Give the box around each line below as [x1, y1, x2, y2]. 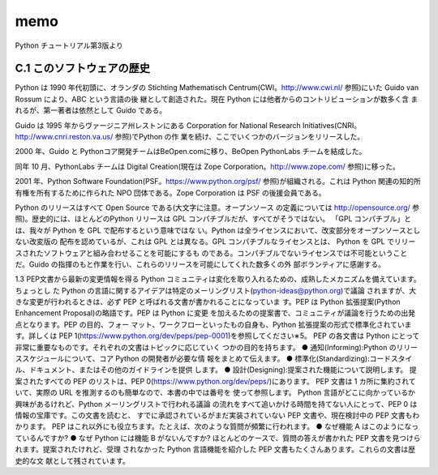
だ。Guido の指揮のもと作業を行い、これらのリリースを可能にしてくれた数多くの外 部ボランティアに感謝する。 [15, 259, 385, 269]
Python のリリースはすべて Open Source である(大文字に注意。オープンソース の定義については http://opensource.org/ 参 [15, 203, 420, 212]
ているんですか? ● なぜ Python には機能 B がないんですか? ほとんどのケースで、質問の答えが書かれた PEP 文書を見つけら [15, 433, 421, 443]
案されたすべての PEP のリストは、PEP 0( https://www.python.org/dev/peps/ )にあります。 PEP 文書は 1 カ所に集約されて [15, 376, 417, 386]
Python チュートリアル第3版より [15, 41, 123, 50]
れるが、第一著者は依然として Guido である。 [15, 105, 167, 115]
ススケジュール [15, 353, 65, 364]
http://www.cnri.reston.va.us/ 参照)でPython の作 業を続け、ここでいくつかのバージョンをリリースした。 [15, 132, 365, 142]
